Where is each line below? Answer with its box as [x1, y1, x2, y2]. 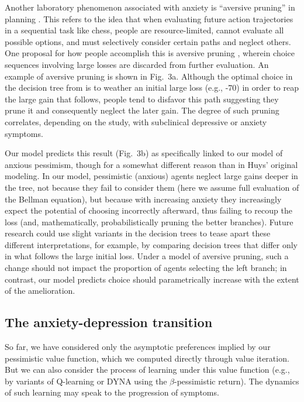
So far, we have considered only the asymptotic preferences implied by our [5, 341, 271, 353]
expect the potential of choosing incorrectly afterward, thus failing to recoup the [5, 204, 292, 217]
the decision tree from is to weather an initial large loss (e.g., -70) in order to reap [5, 81, 299, 94]
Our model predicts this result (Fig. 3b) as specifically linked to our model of [5, 147, 283, 159]
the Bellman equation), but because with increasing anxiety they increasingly [5, 193, 282, 205]
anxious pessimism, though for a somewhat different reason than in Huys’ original [5, 158, 298, 170]
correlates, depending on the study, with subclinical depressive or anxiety [5, 115, 267, 128]
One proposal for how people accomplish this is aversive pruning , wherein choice [5, 47, 295, 59]
